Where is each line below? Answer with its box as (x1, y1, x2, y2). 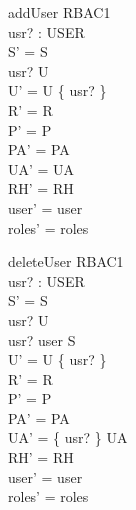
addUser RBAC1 (8, 2, 111, 22)
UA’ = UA (8, 158, 75, 179)
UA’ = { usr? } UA (8, 427, 128, 448)
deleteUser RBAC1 (8, 251, 124, 272)
